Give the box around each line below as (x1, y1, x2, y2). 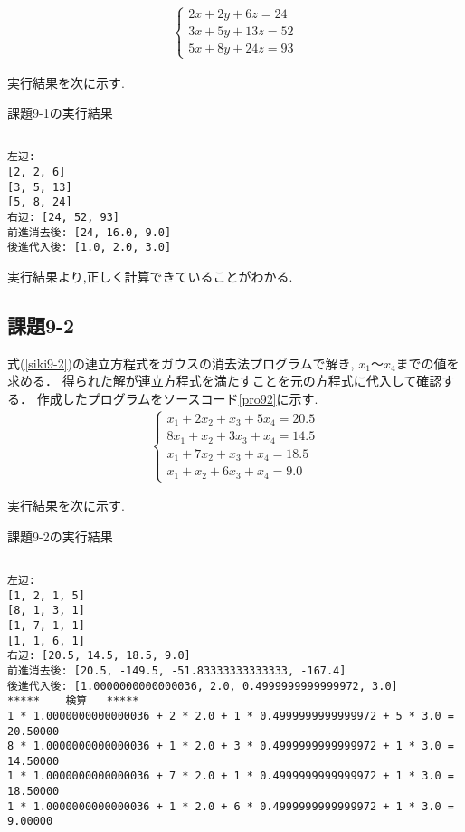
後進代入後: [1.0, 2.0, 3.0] (7, 241, 172, 254)
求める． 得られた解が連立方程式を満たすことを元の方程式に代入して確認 (7, 371, 442, 390)
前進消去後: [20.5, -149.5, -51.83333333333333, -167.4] (7, 664, 346, 677)
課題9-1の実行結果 (7, 103, 113, 122)
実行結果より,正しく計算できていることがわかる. (7, 267, 293, 286)
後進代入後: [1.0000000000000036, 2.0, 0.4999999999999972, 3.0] (7, 679, 398, 693)
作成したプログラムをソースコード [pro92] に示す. (36, 389, 318, 408)
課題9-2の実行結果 (7, 526, 113, 545)
